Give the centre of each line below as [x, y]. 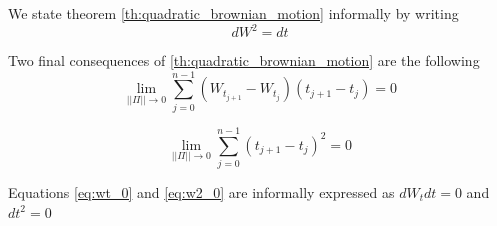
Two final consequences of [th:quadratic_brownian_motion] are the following [244, 60]
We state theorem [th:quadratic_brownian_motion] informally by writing [233, 13]
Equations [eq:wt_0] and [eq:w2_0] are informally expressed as [201, 191]
